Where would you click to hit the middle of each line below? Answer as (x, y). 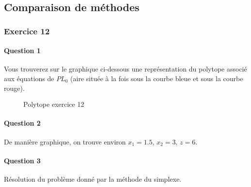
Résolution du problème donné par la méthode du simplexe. (93, 179)
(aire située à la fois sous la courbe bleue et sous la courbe (157, 79)
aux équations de (29, 79)
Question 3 (22, 160)
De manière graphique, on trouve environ (65, 141)
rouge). (14, 88)
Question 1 (22, 50)
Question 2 (22, 123)
